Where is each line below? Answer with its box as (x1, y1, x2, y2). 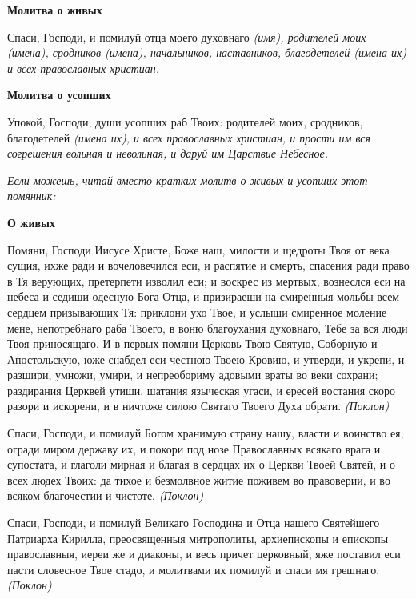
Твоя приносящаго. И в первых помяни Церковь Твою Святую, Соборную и (7, 335, 378, 352)
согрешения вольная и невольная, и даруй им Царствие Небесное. (7, 145, 328, 162)
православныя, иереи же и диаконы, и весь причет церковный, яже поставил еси (7, 545, 401, 562)
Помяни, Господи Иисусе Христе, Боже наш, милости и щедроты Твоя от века (7, 241, 390, 258)
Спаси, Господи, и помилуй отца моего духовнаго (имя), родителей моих (7, 28, 366, 45)
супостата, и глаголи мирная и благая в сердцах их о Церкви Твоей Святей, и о (7, 456, 395, 473)
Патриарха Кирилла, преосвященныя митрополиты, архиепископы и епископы (7, 529, 389, 546)
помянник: (7, 187, 56, 204)
